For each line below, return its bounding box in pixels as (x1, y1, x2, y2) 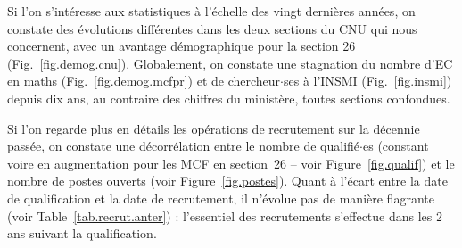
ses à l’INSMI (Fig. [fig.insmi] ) (283, 71, 452, 90)
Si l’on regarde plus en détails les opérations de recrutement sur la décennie (7, 119, 420, 137)
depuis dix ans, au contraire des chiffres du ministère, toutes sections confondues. (7, 88, 450, 107)
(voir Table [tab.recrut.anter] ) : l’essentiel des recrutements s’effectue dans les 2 (7, 206, 443, 225)
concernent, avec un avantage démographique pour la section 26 (7, 37, 356, 55)
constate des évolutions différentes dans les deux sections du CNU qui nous (7, 19, 417, 37)
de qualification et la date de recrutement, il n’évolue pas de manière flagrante (7, 188, 434, 207)
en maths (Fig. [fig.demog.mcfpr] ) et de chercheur (7, 71, 281, 90)
